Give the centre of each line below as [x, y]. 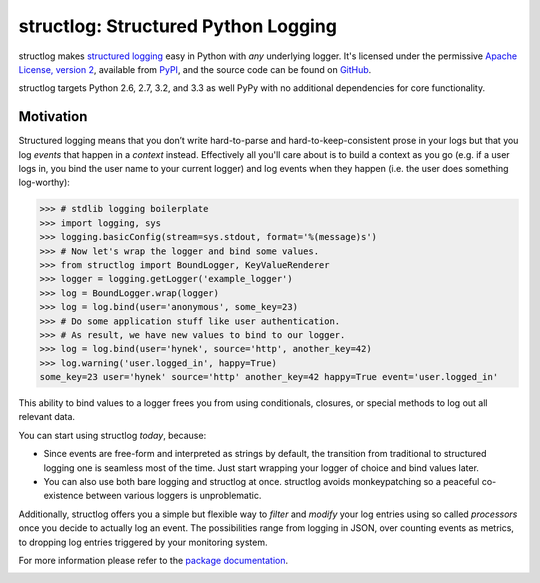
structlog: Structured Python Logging [177, 26]
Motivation [53, 116]
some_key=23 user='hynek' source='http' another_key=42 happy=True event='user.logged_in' [269, 377]
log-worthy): [44, 182]
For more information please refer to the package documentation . [153, 560]
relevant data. [46, 417]
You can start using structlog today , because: [112, 435]
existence [63, 496]
